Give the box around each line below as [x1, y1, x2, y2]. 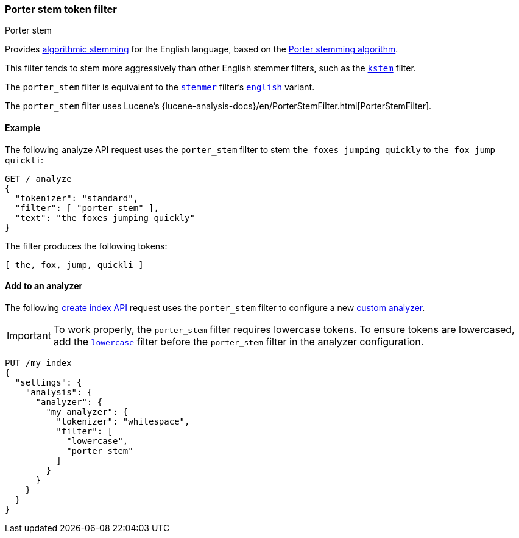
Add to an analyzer [5, 281, 83, 292]
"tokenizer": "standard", [15, 193, 139, 203]
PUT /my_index [5, 357, 72, 368]
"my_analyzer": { [46, 406, 129, 417]
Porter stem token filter [5, 3, 117, 15]
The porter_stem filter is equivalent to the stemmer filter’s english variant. [5, 82, 315, 93]
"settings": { [15, 377, 82, 387]
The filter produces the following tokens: [5, 240, 168, 251]
